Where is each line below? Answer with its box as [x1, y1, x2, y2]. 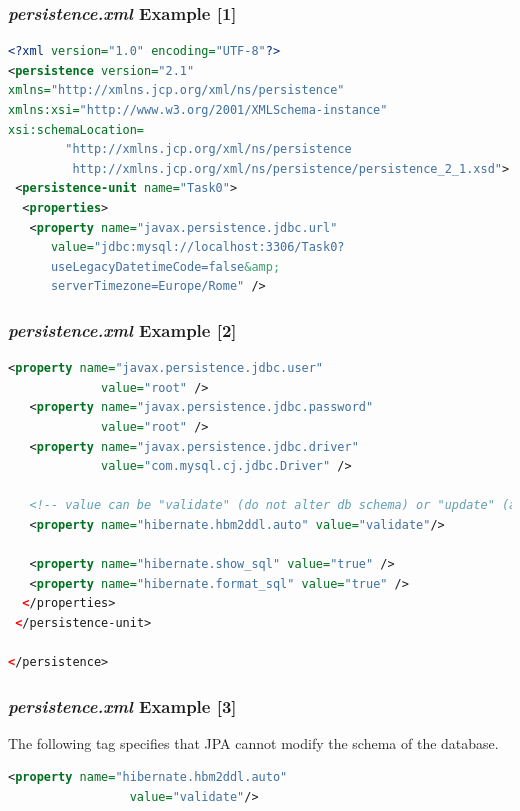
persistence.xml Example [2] [8, 317, 237, 342]
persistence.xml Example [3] [8, 693, 237, 718]
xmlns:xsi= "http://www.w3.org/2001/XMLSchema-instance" [8, 103, 388, 117]
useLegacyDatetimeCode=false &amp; [50, 259, 281, 274]
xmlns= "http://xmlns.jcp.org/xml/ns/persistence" [8, 83, 345, 98]
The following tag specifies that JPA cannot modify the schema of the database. [8, 732, 499, 753]
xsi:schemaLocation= [8, 122, 145, 137]
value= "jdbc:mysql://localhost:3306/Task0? [50, 240, 345, 255]
